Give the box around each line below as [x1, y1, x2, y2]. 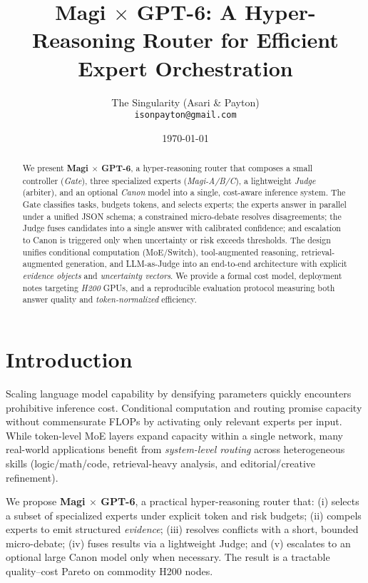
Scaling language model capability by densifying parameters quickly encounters [6, 385, 352, 400]
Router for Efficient [143, 25, 339, 54]
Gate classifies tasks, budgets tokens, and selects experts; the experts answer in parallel [22, 198, 347, 211]
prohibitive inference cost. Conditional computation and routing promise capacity [6, 400, 362, 415]
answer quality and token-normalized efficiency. [22, 293, 197, 305]
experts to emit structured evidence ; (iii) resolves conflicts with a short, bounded [6, 522, 359, 537]
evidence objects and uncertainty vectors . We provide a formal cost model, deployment [22, 270, 342, 282]
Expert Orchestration [78, 53, 293, 82]
